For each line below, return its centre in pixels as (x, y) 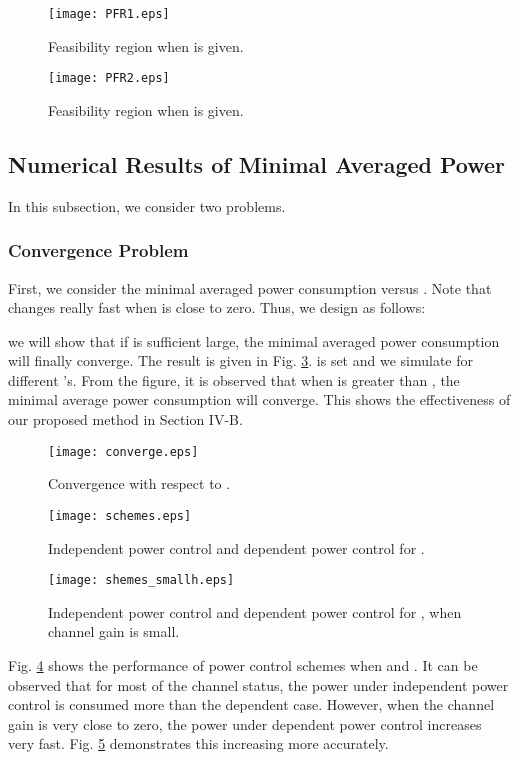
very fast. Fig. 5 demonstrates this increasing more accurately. (198, 743)
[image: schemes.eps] (120, 515)
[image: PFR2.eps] (109, 78)
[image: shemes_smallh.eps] (141, 580)
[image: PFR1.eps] (109, 14)
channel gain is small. (114, 631)
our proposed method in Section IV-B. (125, 419)
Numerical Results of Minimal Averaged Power (257, 163)
